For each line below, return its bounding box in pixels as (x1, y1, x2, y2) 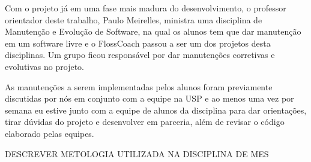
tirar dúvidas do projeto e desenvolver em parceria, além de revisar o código (5, 115, 285, 128)
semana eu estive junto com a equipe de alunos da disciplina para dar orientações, (5, 103, 307, 116)
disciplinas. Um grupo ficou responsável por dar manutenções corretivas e (5, 48, 275, 61)
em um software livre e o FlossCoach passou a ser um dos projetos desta (5, 36, 271, 49)
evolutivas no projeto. (5, 60, 84, 72)
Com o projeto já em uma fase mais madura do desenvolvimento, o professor (5, 2, 286, 14)
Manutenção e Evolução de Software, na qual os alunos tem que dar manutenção (5, 25, 301, 38)
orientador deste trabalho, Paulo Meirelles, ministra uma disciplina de (5, 13, 262, 26)
